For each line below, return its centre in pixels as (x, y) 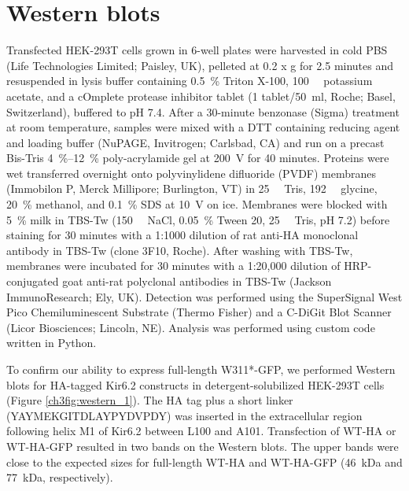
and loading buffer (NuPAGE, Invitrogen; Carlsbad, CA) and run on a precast (195, 142)
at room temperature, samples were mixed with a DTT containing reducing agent (203, 127)
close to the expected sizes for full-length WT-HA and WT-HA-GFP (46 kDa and (204, 461)
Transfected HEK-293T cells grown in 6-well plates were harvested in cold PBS (197, 50)
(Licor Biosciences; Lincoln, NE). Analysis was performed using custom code (191, 327)
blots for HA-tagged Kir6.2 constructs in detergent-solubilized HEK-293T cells (195, 384)
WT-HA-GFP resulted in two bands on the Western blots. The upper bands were (203, 446)
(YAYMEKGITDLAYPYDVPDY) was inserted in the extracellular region (184, 415)
